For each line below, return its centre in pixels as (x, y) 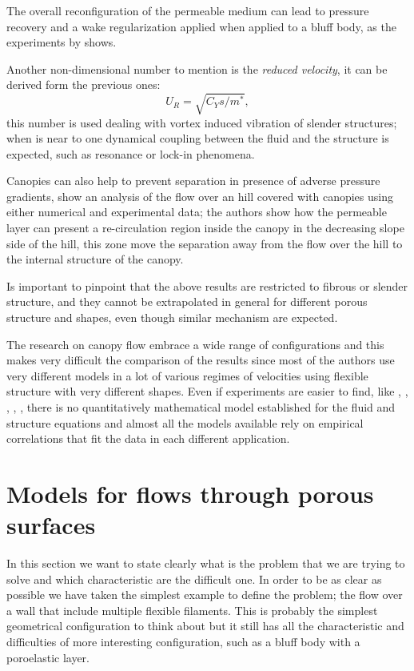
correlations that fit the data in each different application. (148, 438)
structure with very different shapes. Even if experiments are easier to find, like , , (207, 391)
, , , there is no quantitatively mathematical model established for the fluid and (201, 407)
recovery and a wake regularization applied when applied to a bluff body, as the (201, 26)
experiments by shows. (62, 42)
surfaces (51, 525)
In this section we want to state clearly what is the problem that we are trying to (206, 563)
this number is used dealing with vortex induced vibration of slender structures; (202, 122)
